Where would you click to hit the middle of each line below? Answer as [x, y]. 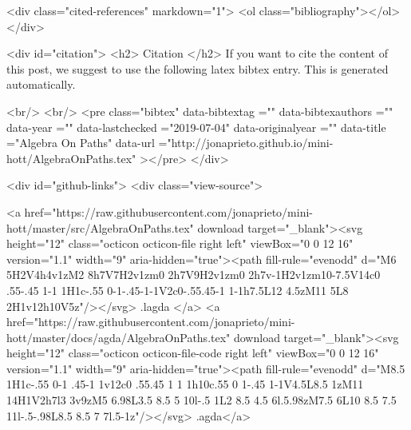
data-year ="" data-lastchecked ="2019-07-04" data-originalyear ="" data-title [196, 127]
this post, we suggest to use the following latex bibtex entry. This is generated [198, 68]
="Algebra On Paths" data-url [81, 143]
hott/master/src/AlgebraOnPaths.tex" [100, 227]
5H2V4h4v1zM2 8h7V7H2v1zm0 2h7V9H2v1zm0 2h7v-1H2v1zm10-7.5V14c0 [194, 275]
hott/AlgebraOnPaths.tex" [71, 158]
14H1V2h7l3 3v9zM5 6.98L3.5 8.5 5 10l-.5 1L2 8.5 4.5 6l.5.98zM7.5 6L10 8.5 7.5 [202, 400]
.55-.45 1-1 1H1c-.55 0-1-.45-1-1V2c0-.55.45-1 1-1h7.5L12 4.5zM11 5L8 [178, 290]
